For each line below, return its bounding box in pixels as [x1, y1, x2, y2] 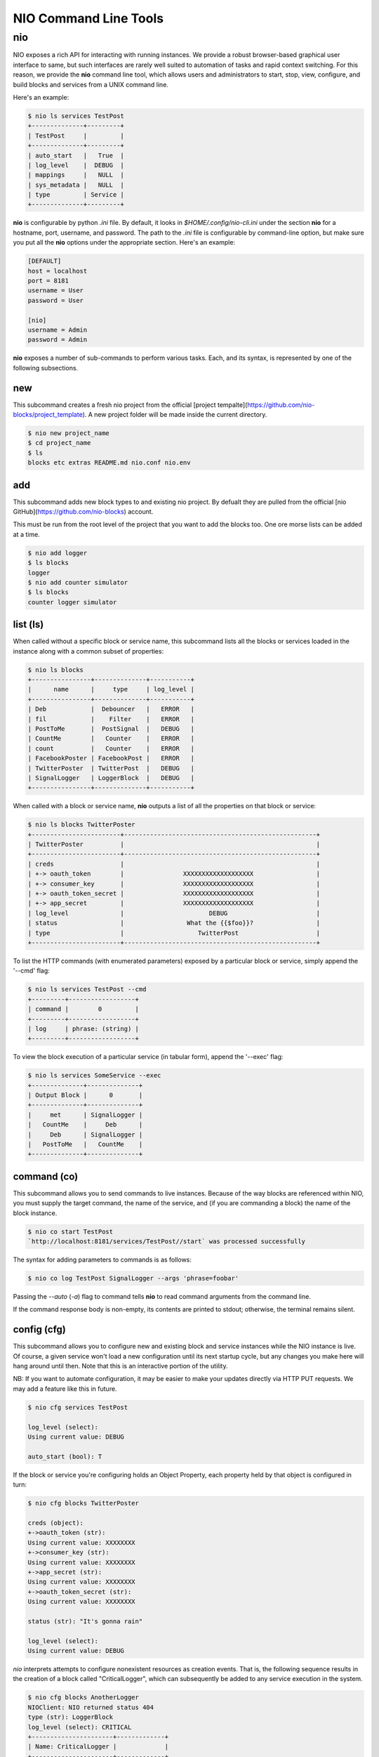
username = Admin [27, 325, 88, 334]
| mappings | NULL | [27, 171, 124, 179]
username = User [27, 287, 84, 294]
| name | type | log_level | [27, 685, 194, 694]
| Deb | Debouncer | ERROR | [27, 705, 194, 713]
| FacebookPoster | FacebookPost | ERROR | [27, 754, 194, 763]
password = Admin [27, 336, 88, 344]
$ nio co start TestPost [27, 1227, 114, 1236]
